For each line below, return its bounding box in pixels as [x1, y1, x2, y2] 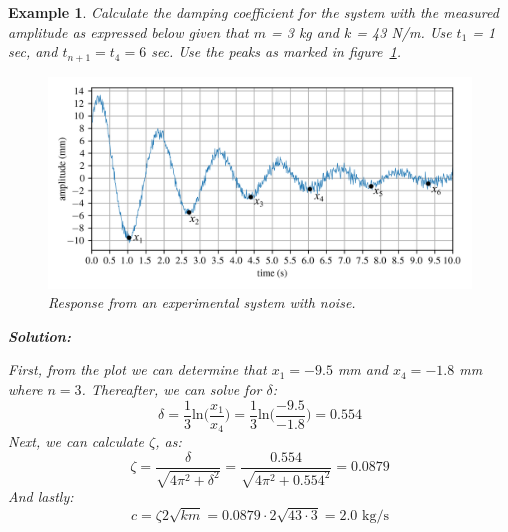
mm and [337, 359, 389, 380]
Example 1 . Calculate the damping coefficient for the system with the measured [8, 2, 499, 22]
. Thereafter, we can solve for [81, 379, 262, 400]
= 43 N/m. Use [356, 21, 452, 42]
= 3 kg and [271, 21, 339, 42]
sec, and [8, 41, 58, 62]
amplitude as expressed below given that [8, 21, 249, 42]
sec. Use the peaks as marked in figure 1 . [151, 41, 401, 62]
